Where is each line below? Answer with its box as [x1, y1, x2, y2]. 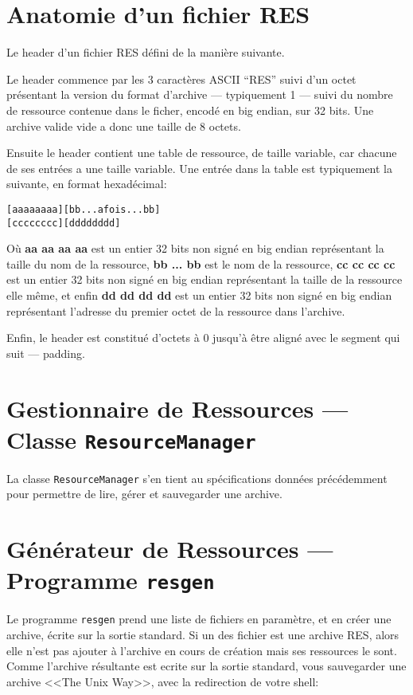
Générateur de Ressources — [6, 532, 333, 565]
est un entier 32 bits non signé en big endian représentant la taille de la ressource [6, 271, 403, 288]
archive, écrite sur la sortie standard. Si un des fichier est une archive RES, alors [6, 626, 399, 643]
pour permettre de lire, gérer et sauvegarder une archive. [6, 485, 282, 502]
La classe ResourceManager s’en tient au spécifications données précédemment [6, 469, 388, 486]
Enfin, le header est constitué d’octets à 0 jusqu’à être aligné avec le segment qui [6, 329, 400, 346]
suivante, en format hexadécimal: [6, 175, 167, 192]
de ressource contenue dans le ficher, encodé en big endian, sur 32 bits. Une [6, 101, 374, 118]
